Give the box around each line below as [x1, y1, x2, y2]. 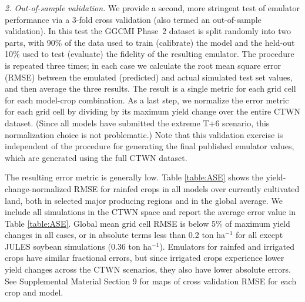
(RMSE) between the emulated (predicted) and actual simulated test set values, [5, 71, 293, 83]
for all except [236, 229, 283, 241]
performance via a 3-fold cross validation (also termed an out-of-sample [5, 13, 262, 25]
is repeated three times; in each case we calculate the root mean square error [5, 59, 281, 71]
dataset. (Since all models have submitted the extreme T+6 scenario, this [5, 116, 270, 129]
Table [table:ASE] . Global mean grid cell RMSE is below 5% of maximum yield [5, 217, 290, 229]
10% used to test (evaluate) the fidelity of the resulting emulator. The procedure [5, 48, 294, 60]
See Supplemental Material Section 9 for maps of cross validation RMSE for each [5, 274, 297, 287]
